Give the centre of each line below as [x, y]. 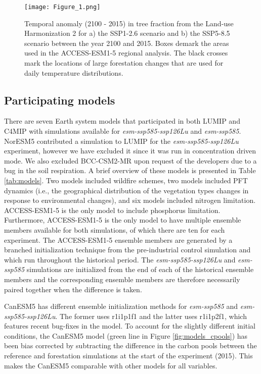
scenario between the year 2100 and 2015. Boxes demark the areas [127, 43]
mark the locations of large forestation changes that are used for [124, 63]
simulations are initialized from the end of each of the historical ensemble [140, 269]
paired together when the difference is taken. [73, 289]
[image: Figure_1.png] [62, 7]
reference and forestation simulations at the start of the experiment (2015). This [128, 356]
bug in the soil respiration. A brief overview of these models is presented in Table [130, 170]
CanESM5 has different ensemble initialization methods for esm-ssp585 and [121, 306]
